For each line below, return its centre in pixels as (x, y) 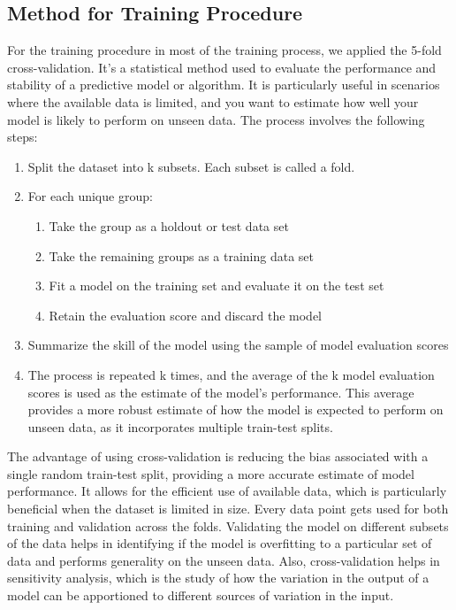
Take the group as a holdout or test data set (169, 225)
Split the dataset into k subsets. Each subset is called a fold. (191, 166)
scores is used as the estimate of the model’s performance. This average (221, 392)
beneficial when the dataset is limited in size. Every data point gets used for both (228, 509)
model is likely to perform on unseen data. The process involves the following (216, 119)
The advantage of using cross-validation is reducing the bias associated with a (218, 456)
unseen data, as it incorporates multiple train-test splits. (180, 426)
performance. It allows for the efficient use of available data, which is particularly (227, 491)
